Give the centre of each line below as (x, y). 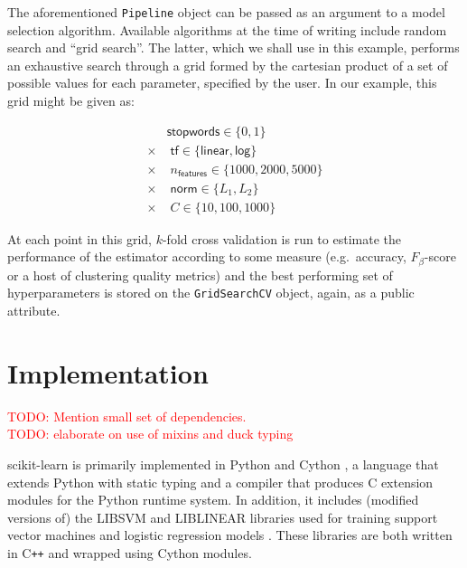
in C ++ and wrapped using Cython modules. (130, 552)
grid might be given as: (71, 101)
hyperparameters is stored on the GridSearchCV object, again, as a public (211, 293)
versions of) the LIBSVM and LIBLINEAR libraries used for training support (223, 517)
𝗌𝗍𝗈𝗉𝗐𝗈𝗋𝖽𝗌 (193, 132)
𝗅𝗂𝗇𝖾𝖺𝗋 (215, 151)
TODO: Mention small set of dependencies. (127, 416)
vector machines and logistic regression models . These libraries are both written (230, 535)
